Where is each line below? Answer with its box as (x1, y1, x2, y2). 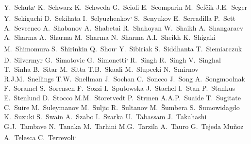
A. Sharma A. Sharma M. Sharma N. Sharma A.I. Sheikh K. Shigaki (4, 32, 216, 42)
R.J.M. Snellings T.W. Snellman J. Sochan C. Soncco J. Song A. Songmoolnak (4, 73, 245, 83)
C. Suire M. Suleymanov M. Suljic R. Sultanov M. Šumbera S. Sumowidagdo (4, 102, 240, 112)
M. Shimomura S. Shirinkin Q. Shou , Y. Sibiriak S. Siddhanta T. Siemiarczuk (4, 42, 242, 53)
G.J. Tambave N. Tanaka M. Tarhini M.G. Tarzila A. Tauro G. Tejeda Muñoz (4, 121, 244, 131)
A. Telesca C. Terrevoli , (4, 131, 76, 142)
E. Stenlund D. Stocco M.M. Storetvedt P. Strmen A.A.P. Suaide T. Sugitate (4, 92, 241, 102)
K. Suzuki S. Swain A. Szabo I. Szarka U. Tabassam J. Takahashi (4, 112, 207, 122)
